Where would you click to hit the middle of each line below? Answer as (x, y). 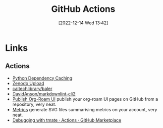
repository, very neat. (34, 104)
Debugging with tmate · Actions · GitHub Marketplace (67, 120)
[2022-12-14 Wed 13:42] (83, 23)
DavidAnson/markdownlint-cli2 (44, 94)
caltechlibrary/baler (32, 88)
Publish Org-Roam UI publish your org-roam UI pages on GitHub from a (85, 99)
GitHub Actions (83, 9)
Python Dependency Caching (42, 78)
